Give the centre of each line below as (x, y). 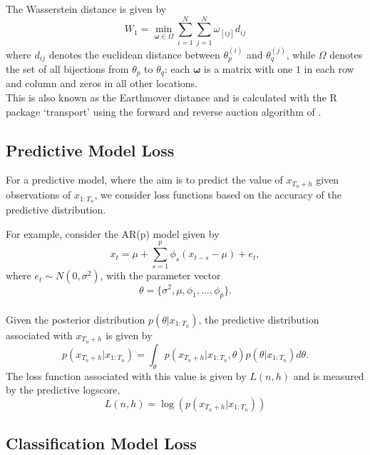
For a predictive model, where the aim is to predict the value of (144, 180)
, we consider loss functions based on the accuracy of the (218, 195)
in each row (329, 68)
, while (301, 54)
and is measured (329, 375)
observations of (38, 195)
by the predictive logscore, (63, 390)
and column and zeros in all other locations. (102, 83)
